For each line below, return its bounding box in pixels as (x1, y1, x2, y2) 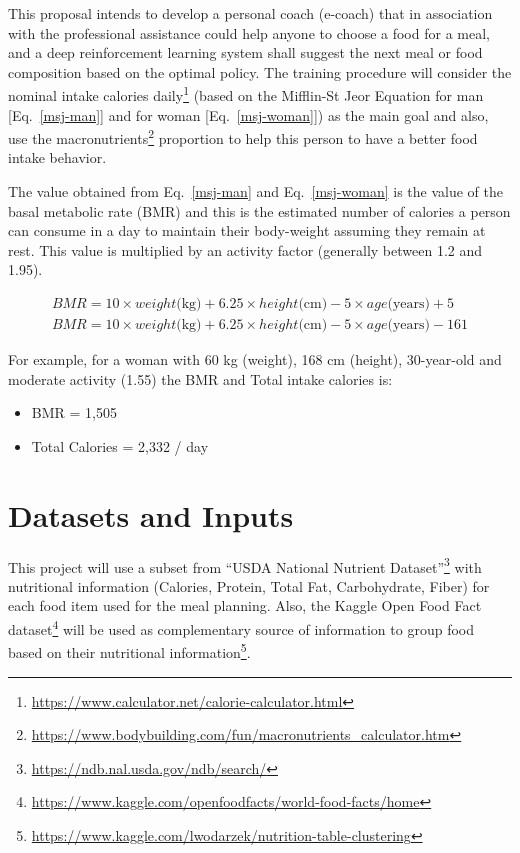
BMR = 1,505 (31, 402, 117, 423)
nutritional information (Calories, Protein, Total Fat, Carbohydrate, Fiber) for (8, 575, 490, 596)
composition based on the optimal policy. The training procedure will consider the (8, 61, 512, 82)
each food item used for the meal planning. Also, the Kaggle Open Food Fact (8, 595, 482, 616)
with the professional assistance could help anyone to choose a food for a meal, (8, 22, 490, 43)
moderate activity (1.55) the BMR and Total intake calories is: (8, 368, 393, 389)
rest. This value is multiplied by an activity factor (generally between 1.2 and (8, 239, 483, 260)
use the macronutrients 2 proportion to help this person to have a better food (8, 125, 478, 148)
